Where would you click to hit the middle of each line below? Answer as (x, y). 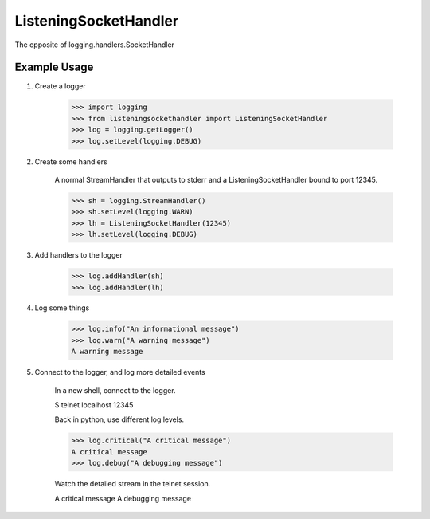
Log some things (62, 308)
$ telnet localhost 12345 (94, 405)
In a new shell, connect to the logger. (115, 390)
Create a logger (61, 86)
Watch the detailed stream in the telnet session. (133, 484)
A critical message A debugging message (123, 498)
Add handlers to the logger (78, 255)
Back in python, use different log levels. (119, 419)
